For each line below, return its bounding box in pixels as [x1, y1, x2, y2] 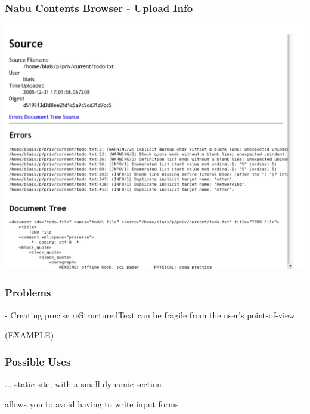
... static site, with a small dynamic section [5, 377, 162, 390]
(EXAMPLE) [5, 329, 54, 341]
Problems [5, 285, 51, 300]
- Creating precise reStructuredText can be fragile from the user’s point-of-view [5, 308, 295, 321]
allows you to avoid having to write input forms [5, 397, 179, 410]
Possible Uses [5, 354, 71, 369]
